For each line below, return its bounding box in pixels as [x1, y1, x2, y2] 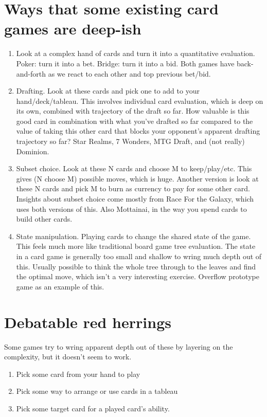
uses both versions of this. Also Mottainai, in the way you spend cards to [16, 203, 247, 214]
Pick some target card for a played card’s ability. [16, 403, 170, 413]
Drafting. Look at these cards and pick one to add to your [16, 85, 200, 96]
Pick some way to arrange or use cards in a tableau [16, 386, 178, 396]
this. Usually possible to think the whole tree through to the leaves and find [16, 261, 256, 271]
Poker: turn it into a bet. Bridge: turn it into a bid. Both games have [16, 58, 235, 68]
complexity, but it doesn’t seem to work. [4, 351, 132, 362]
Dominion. [16, 146, 49, 156]
